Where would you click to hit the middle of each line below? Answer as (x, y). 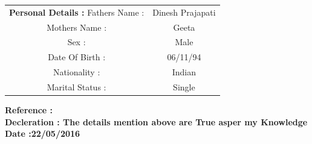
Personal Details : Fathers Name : (77, 12)
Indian (184, 72)
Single (184, 86)
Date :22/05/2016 (43, 133)
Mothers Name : (77, 27)
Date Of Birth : (77, 57)
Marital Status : (76, 86)
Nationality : (76, 72)
